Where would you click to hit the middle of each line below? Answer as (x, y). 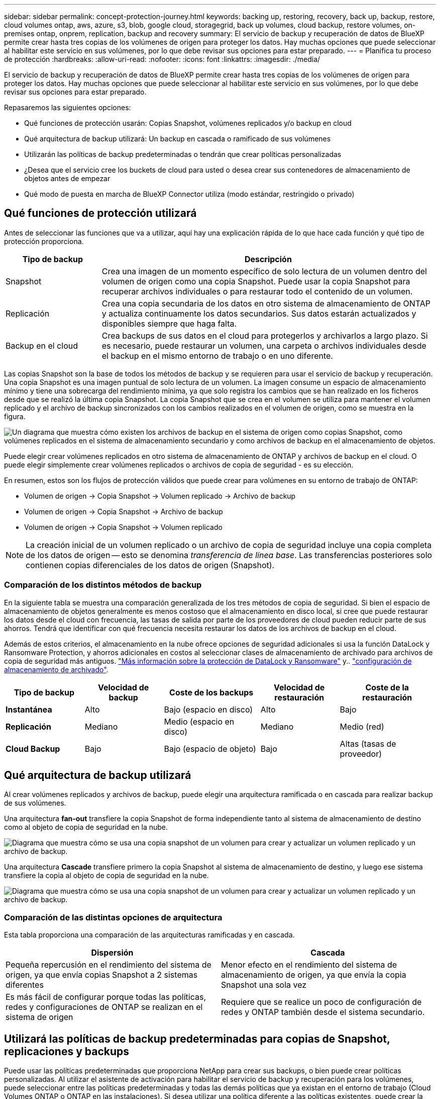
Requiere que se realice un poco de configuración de (321, 1002)
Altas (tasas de (368, 743)
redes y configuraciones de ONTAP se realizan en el (104, 1007)
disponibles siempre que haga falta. (169, 323)
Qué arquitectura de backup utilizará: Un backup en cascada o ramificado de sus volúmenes (178, 139)
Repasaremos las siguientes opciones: (68, 107)
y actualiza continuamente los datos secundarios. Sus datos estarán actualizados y (259, 313)
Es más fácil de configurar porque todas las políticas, (106, 997)
